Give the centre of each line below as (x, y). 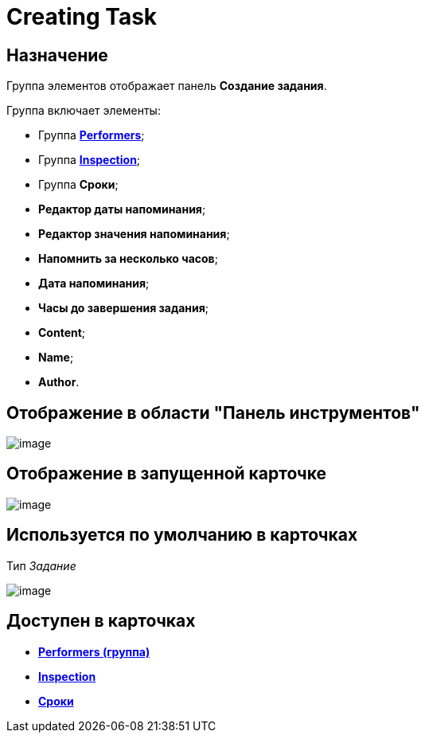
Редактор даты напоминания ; (122, 209)
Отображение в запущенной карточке (167, 474)
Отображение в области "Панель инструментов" (213, 413)
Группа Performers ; (92, 135)
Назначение (57, 55)
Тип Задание (41, 565)
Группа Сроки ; (78, 185)
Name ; (56, 358)
